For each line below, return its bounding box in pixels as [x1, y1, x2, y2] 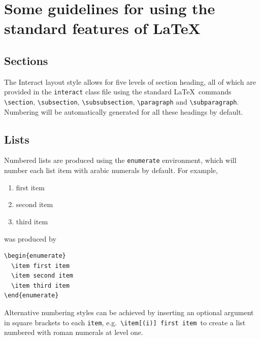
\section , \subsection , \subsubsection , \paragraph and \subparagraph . [4, 96, 239, 107]
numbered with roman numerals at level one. [4, 327, 143, 337]
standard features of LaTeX [4, 18, 201, 39]
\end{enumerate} [4, 292, 59, 299]
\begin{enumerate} [4, 252, 66, 260]
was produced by [4, 233, 56, 244]
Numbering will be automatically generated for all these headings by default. [4, 106, 243, 117]
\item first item [11, 262, 70, 269]
